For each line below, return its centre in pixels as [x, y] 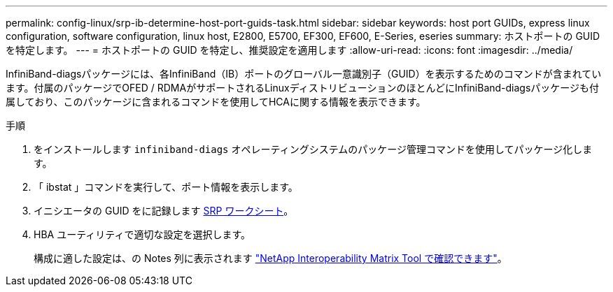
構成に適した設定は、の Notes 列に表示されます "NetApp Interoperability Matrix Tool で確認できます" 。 [270, 258]
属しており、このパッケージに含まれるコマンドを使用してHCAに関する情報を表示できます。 [216, 102]
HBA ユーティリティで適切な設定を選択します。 [142, 234]
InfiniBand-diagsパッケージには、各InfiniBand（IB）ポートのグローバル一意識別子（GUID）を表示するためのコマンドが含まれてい [304, 74]
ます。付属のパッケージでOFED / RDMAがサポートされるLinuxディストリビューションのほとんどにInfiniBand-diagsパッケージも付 [303, 88]
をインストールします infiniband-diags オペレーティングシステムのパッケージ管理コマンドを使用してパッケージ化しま [313, 149]
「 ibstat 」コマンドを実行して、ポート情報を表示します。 [166, 187]
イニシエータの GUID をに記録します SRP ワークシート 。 [164, 211]
